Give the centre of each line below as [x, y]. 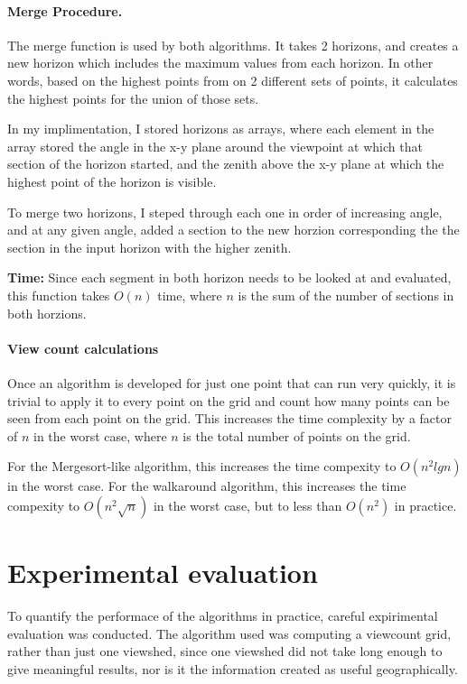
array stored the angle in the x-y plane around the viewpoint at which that [215, 146]
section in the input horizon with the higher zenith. [149, 247]
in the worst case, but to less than [248, 505]
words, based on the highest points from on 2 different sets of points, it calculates [233, 80]
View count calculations [83, 348]
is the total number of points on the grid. [297, 435]
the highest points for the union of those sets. [133, 98]
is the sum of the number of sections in [346, 295]
